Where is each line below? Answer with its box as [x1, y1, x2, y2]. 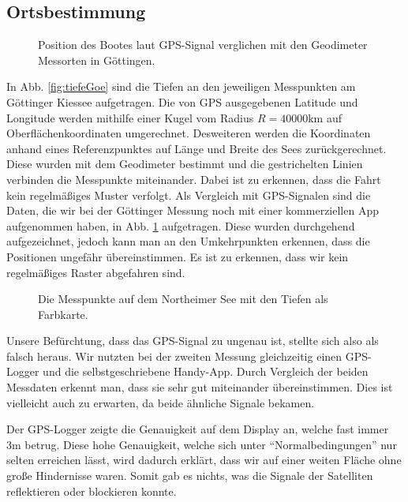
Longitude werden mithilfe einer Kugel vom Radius [6, 109, 254, 126]
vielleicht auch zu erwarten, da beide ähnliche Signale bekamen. [6, 394, 315, 410]
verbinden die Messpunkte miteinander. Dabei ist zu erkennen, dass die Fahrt [6, 170, 381, 187]
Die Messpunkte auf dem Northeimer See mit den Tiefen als [38, 290, 328, 307]
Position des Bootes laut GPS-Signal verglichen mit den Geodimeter [38, 36, 368, 53]
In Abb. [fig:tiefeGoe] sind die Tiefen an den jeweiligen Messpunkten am [6, 78, 356, 95]
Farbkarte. [38, 305, 88, 322]
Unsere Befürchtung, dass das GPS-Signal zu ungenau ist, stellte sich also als [6, 332, 379, 349]
